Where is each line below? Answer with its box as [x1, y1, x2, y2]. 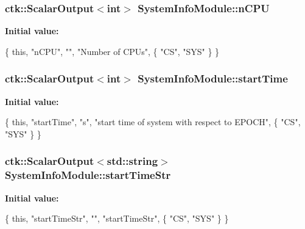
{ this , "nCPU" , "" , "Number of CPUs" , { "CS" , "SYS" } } [5, 45, 220, 57]
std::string [107, 153, 158, 169]
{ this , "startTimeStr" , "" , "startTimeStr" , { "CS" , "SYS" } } [5, 212, 229, 225]
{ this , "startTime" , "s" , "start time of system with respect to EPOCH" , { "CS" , [5, 115, 301, 128]
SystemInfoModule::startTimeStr [5, 167, 171, 183]
